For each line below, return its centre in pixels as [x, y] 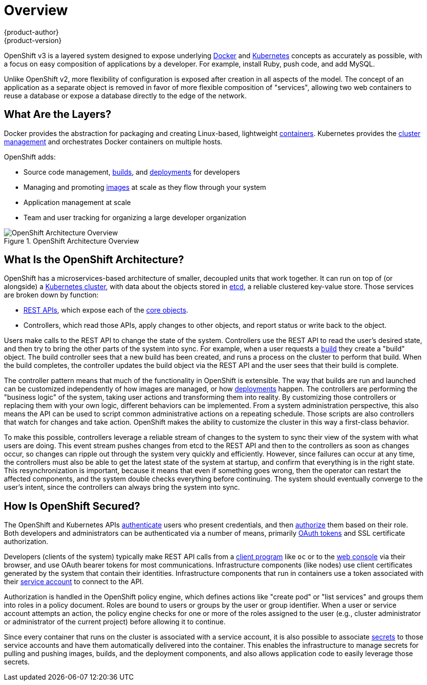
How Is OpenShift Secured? [72, 506]
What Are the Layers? [58, 114]
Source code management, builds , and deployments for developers [132, 172]
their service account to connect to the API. [74, 582]
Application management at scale [77, 202]
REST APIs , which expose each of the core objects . [106, 310]
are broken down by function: [51, 295]
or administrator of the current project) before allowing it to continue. [115, 622]
